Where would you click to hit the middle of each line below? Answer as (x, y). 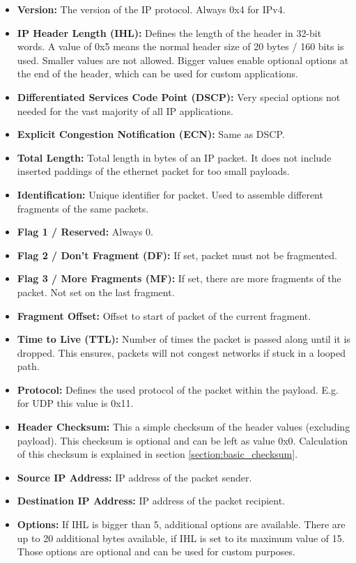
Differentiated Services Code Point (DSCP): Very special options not (179, 97)
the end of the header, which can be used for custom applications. (157, 74)
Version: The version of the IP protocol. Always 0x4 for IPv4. (151, 9)
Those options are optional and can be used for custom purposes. (156, 552)
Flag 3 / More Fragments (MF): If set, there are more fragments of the (179, 278)
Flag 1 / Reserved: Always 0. (85, 232)
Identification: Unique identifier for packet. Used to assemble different (170, 194)
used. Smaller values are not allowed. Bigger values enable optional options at (183, 60)
